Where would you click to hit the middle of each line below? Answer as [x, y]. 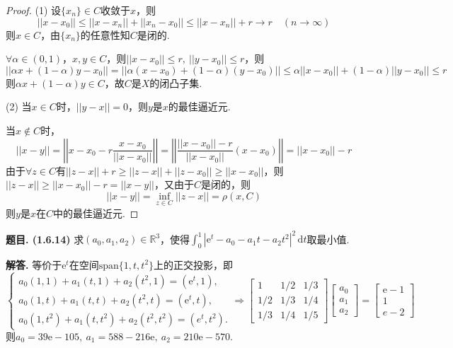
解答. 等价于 [34, 264]
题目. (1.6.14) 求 [45, 239]
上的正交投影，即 [194, 264]
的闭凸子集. [176, 82]
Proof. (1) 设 [34, 10]
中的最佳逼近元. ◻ [96, 213]
